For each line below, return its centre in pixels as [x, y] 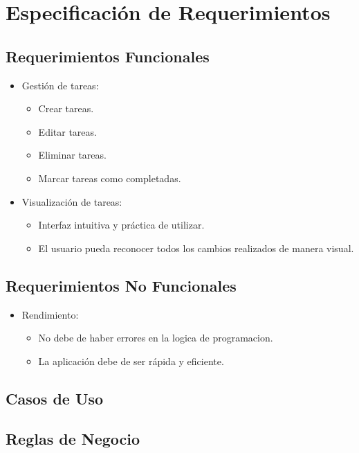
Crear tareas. [66, 108]
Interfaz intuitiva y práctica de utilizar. [121, 225]
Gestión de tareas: [60, 85]
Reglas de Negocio [73, 439]
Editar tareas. [67, 131]
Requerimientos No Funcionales [121, 285]
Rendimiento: [50, 314]
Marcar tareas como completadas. [110, 178]
